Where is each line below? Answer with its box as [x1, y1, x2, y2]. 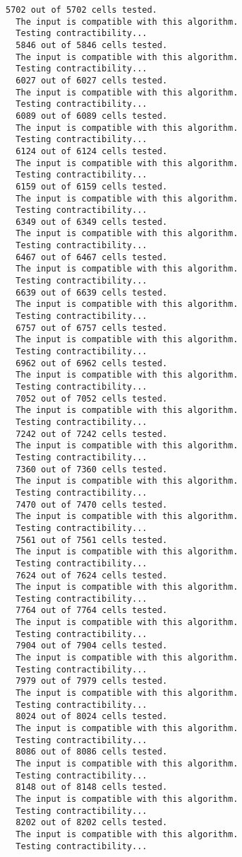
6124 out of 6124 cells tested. [16, 146, 168, 156]
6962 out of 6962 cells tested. [16, 358, 168, 368]
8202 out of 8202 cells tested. [16, 817, 168, 828]
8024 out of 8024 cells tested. [16, 711, 168, 722]
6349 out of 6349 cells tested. [16, 216, 168, 227]
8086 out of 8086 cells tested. [16, 747, 168, 757]
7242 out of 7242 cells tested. [16, 428, 168, 439]
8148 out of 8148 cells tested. [16, 782, 168, 793]
